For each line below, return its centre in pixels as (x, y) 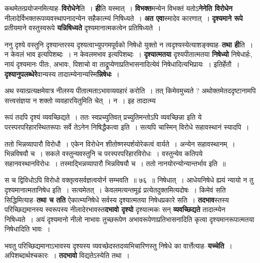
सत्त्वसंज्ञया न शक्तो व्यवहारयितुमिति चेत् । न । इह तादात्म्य (80, 100)
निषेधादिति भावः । (28, 229)
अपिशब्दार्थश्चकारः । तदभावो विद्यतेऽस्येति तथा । (67, 255)
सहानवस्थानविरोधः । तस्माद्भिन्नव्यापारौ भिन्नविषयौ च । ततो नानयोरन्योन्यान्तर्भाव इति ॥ (115, 163)
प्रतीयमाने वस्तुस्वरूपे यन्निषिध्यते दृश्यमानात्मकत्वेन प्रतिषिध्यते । (83, 28)
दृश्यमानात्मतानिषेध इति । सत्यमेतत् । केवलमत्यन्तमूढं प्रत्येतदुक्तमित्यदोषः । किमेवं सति (115, 189)
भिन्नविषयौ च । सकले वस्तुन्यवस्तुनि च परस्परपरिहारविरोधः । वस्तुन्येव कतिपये (104, 153)
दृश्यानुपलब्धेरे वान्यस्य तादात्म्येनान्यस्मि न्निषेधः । (62, 74)
